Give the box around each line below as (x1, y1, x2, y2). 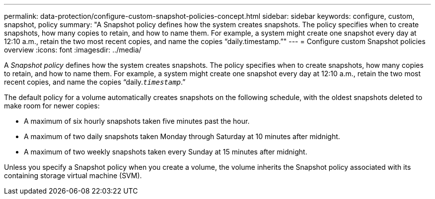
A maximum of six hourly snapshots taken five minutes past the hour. (24, 117, 250, 125)
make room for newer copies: (4, 101, 100, 110)
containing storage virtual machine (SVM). (4, 171, 142, 180)
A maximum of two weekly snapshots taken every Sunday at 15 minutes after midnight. (24, 148, 307, 156)
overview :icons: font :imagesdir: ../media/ (4, 46, 142, 54)
